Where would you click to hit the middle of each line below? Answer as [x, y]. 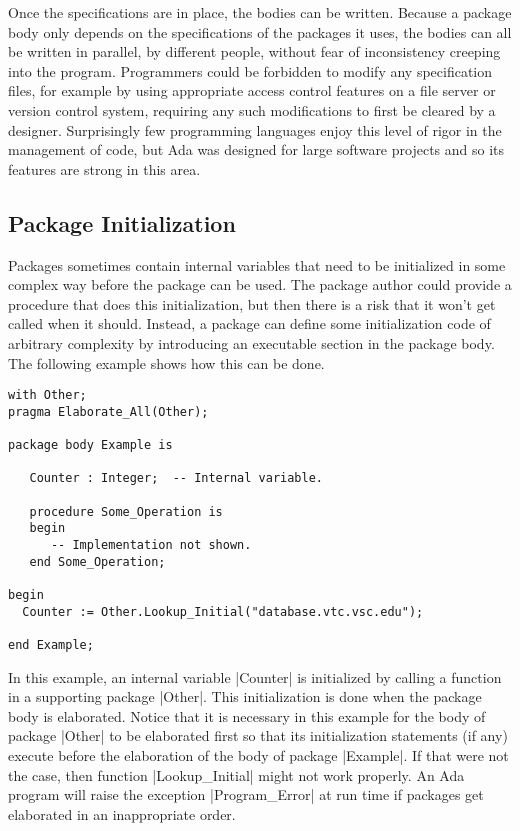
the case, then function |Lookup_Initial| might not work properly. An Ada [236, 774]
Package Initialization [122, 222]
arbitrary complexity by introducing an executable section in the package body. [251, 342]
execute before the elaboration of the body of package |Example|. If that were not [258, 754]
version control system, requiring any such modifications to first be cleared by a [252, 109]
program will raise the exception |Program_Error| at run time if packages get [246, 794]
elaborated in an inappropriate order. [122, 813]
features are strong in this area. [104, 168]
